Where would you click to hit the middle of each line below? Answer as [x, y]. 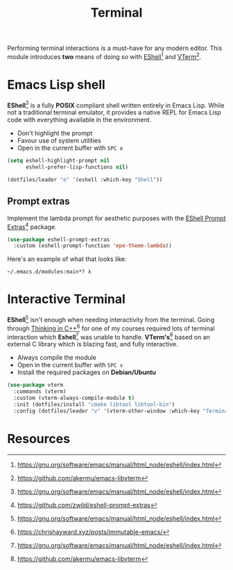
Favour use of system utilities [59, 141]
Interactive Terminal [67, 299]
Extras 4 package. [32, 226]
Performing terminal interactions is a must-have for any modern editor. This [115, 48]
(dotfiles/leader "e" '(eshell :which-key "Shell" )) [85, 180]
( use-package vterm [35, 385]
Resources [39, 438]
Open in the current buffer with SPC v [70, 365]
